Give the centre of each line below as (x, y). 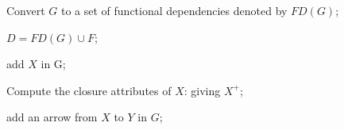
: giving (202, 90)
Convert (26, 10)
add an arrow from (52, 117)
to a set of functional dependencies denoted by (174, 10)
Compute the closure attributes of (89, 90)
